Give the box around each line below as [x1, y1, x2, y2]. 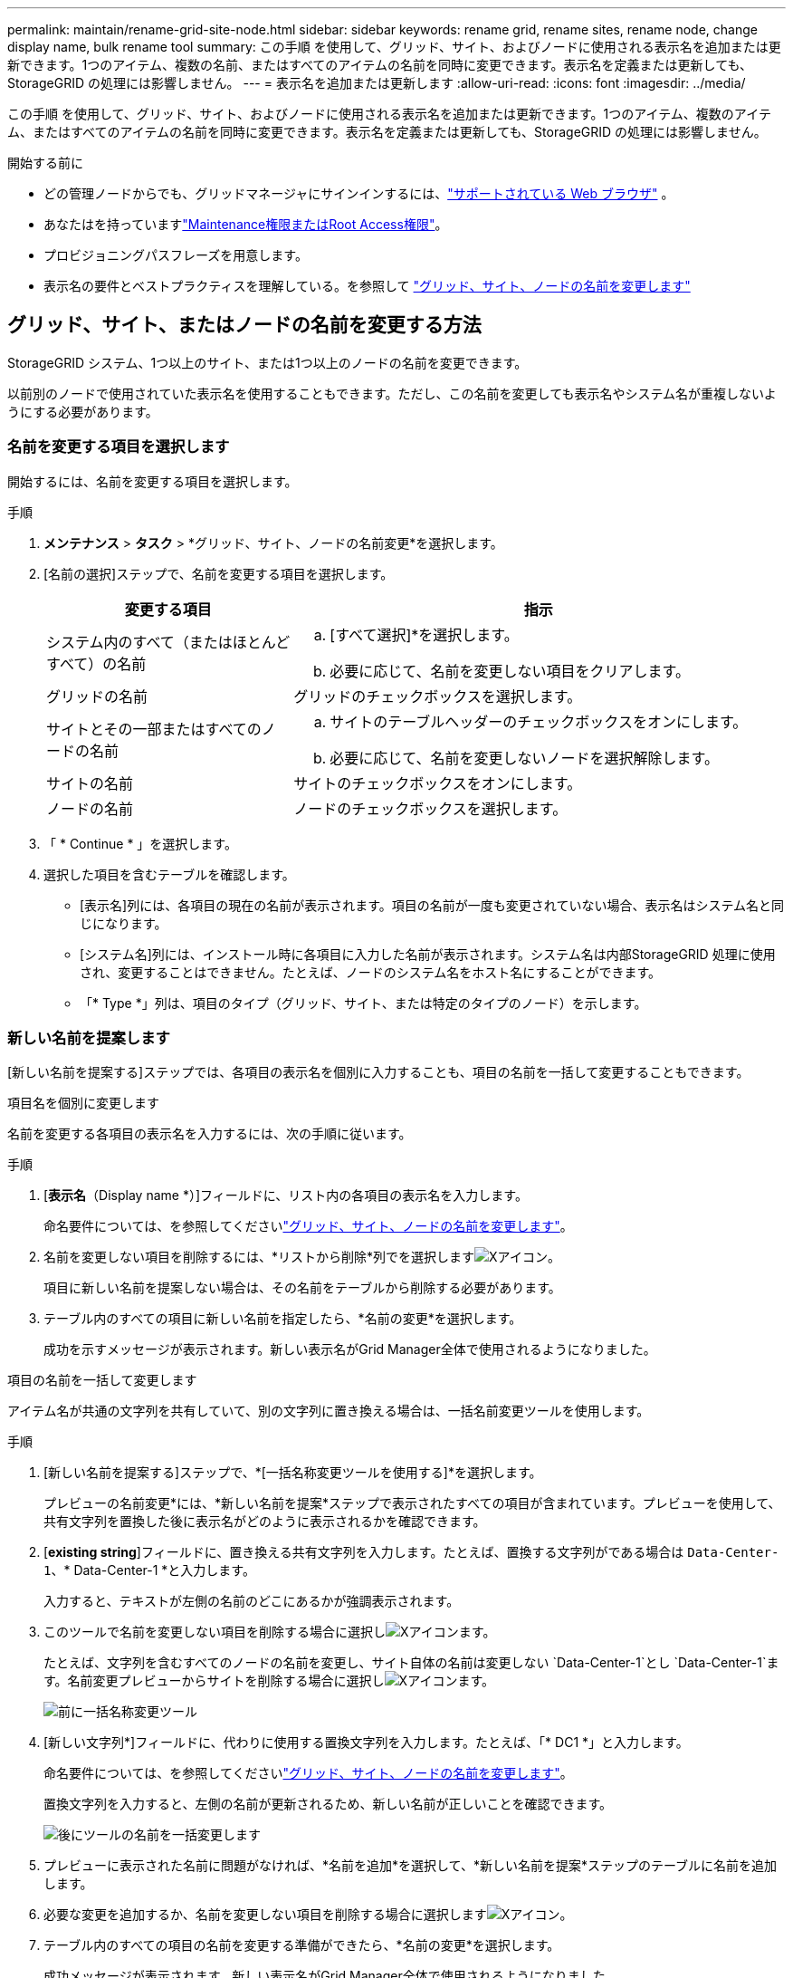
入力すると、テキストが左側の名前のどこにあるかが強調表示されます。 [43, 1593, 460, 1609]
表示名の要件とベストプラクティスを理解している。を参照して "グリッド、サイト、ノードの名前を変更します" [43, 278, 691, 293]
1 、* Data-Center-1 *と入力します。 [43, 1562, 255, 1579]
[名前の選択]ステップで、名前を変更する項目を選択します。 [43, 565, 394, 581]
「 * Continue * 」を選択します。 [43, 835, 237, 851]
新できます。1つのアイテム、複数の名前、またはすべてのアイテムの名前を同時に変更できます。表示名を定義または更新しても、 [7, 57, 753, 72]
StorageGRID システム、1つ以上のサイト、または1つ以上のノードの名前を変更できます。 [7, 354, 528, 370]
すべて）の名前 [46, 654, 147, 673]
